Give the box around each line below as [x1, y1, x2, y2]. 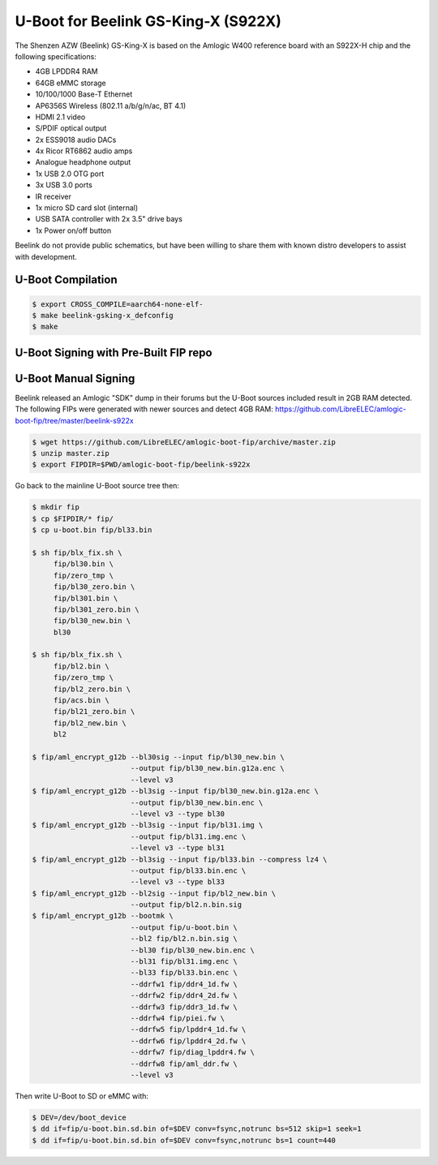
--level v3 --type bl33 [130, 877, 225, 887]
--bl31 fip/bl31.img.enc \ [130, 957, 238, 966]
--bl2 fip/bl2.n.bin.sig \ [130, 934, 238, 944]
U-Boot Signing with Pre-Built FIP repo [15, 346, 213, 359]
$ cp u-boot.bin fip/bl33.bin [32, 526, 152, 535]
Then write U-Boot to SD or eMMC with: [15, 1091, 149, 1101]
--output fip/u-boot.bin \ [130, 922, 238, 932]
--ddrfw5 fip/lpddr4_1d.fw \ [130, 1025, 247, 1034]
